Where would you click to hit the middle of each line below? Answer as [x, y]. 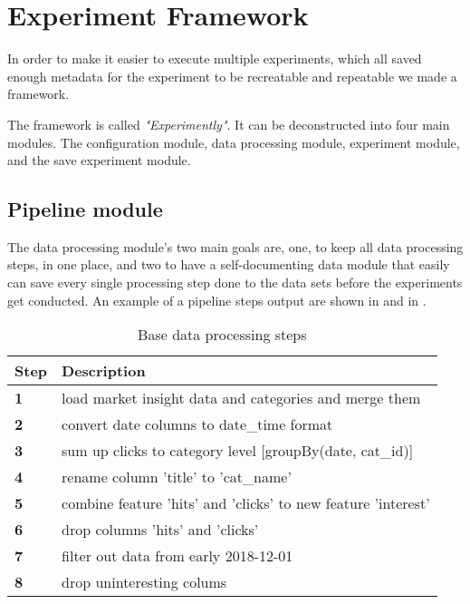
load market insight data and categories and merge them [241, 398]
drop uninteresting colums [144, 582]
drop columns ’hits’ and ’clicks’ [160, 530]
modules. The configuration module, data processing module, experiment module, [234, 142]
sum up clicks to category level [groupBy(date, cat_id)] [238, 451]
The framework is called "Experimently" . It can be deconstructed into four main [229, 124]
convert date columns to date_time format [197, 424]
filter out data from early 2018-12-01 [177, 556]
